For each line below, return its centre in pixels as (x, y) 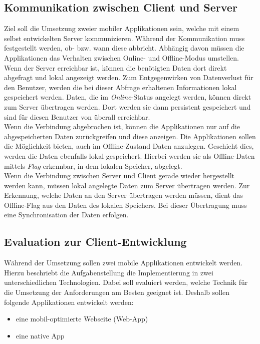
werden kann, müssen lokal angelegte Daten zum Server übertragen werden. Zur (127, 185)
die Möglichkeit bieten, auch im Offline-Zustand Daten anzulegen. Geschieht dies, (129, 146)
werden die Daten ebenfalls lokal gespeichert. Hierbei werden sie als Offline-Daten (129, 155)
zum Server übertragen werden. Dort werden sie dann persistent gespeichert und (127, 106)
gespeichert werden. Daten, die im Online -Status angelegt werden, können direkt (128, 97)
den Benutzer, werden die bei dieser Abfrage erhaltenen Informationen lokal (120, 87)
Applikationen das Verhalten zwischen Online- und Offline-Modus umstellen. (121, 57)
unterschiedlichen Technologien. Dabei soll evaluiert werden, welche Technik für (126, 282)
